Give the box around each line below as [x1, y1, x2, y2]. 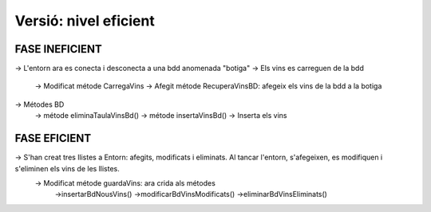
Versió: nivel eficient [14, 12, 155, 29]
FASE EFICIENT [14, 132, 92, 145]
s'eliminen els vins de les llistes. [14, 163, 120, 173]
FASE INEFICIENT [14, 42, 103, 56]
